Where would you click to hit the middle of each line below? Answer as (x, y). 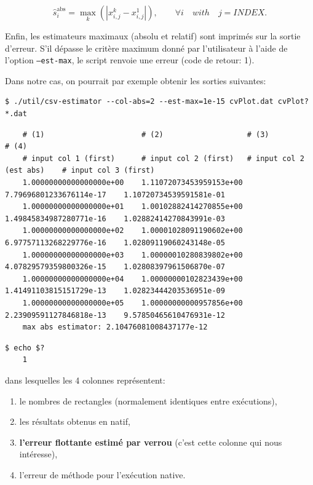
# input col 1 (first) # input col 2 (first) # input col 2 (163, 158)
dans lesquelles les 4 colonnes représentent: (85, 380)
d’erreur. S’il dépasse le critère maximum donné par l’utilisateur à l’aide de (146, 48)
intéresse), (38, 454)
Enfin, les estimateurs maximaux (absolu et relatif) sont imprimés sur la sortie (153, 36)
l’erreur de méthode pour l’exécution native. (102, 474)
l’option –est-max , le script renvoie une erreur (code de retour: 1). (130, 60)
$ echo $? (25, 348)
